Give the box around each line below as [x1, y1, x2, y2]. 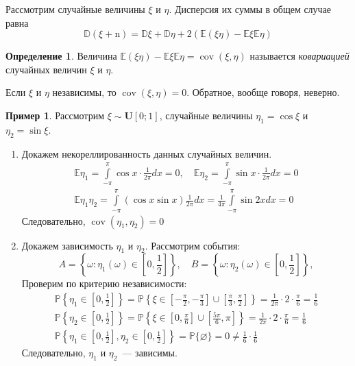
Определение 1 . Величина [5, 49, 117, 63]
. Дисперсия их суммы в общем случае [169, 2, 332, 16]
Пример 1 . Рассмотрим [5, 108, 105, 122]
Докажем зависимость [21, 238, 113, 252]
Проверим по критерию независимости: [21, 276, 187, 291]
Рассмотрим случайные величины [5, 2, 145, 16]
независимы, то [52, 85, 117, 99]
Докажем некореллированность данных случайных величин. [21, 146, 272, 160]
